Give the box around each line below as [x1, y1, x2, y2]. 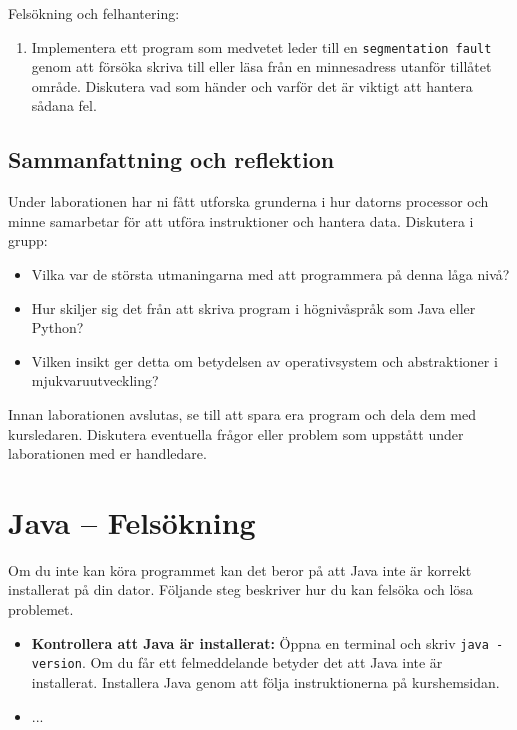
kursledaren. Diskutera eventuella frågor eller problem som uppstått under [8, 423, 464, 444]
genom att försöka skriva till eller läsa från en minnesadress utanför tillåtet [31, 56, 492, 77]
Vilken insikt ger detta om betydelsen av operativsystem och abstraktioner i [31, 350, 498, 371]
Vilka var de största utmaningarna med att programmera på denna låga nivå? [31, 264, 510, 285]
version [31, 657, 82, 672]
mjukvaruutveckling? [31, 370, 159, 391]
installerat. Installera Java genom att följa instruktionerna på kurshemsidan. [31, 671, 500, 692]
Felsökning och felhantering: [8, 3, 180, 23]
